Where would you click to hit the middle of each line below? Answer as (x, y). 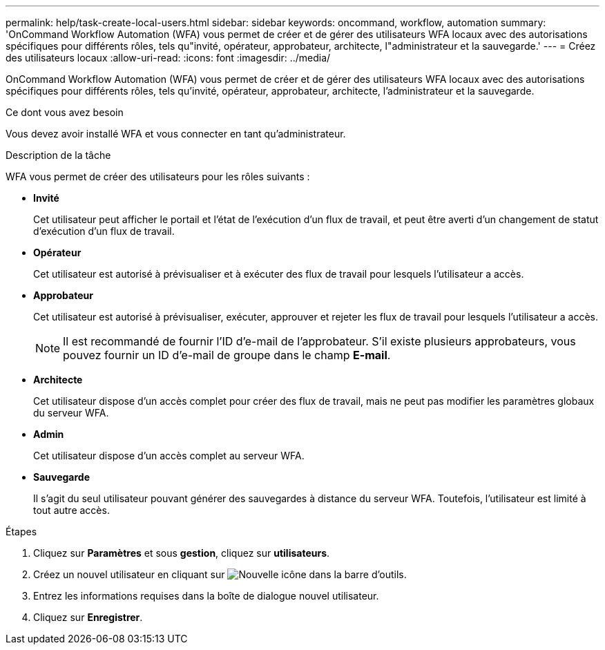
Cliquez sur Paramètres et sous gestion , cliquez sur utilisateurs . (182, 553)
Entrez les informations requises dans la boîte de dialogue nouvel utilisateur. (206, 596)
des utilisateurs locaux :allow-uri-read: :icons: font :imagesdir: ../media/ (168, 58)
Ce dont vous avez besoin (65, 112)
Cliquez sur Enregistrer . (88, 617)
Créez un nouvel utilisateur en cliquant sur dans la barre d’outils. (220, 574)
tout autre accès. (71, 510)
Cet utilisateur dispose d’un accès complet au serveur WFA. (169, 456)
